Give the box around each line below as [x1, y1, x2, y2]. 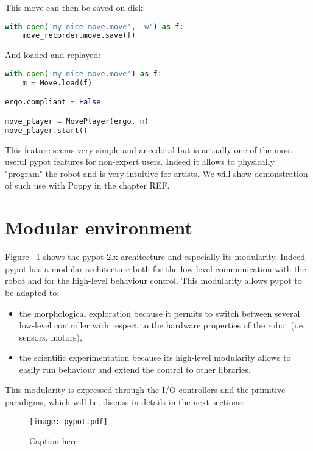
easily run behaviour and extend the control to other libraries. [19, 363, 251, 375]
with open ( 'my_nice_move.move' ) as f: [5, 69, 162, 78]
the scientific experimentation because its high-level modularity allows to [19, 351, 291, 364]
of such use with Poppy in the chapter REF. [5, 179, 170, 192]
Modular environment [5, 215, 192, 240]
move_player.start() [5, 126, 88, 135]
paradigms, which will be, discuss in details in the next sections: [5, 395, 244, 408]
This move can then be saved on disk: [5, 1, 146, 13]
